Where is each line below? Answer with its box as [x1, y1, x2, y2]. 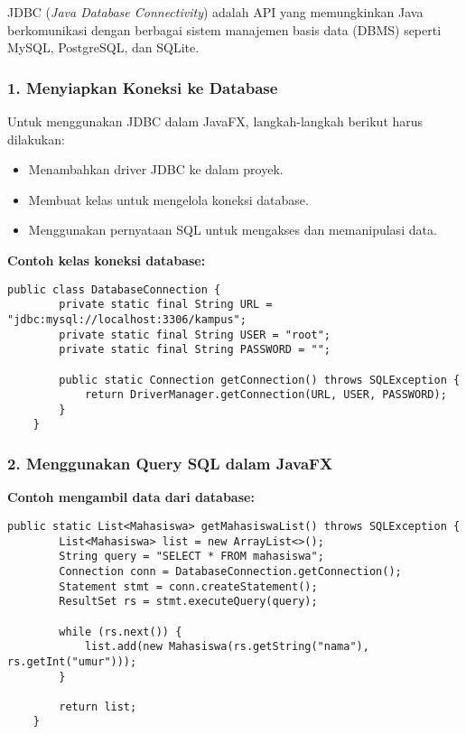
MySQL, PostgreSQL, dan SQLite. [7, 38, 200, 57]
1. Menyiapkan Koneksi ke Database [7, 76, 278, 98]
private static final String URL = [59, 298, 273, 311]
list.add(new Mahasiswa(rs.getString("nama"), [84, 640, 369, 654]
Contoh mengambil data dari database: [7, 488, 255, 506]
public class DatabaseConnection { [7, 283, 221, 296]
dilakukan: [7, 129, 65, 148]
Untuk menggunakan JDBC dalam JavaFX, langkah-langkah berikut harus [7, 112, 424, 130]
